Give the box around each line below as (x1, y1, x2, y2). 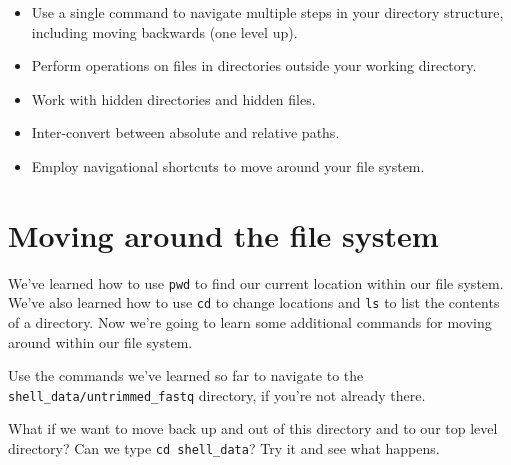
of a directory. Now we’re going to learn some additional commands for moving (8, 312, 492, 332)
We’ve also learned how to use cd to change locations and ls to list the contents (8, 292, 500, 313)
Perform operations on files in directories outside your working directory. (31, 55, 477, 76)
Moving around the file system (8, 214, 439, 255)
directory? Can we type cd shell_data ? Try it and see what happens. (8, 438, 440, 459)
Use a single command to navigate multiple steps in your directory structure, (31, 2, 504, 22)
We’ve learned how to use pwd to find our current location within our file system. (8, 272, 504, 293)
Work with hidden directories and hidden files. (31, 88, 316, 109)
